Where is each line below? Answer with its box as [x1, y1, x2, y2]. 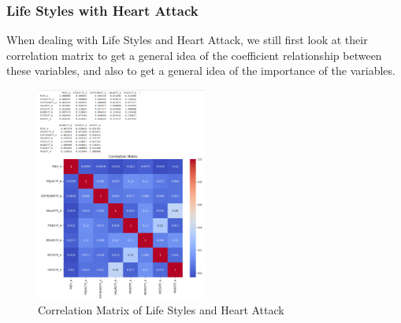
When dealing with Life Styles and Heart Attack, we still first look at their [6, 32, 368, 48]
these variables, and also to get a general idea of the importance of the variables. [6, 62, 395, 79]
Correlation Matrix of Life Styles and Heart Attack [38, 301, 284, 317]
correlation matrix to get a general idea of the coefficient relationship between [6, 46, 382, 63]
